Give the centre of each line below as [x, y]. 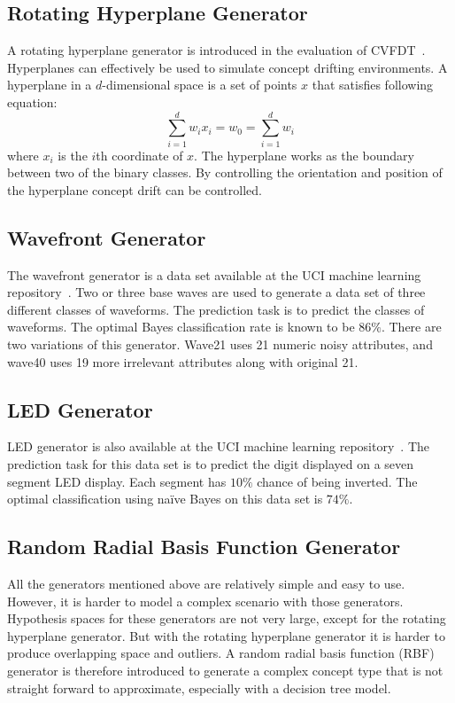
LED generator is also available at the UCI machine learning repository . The [219, 446]
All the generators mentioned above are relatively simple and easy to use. [206, 584]
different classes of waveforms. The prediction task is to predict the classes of [216, 309]
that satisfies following [373, 85]
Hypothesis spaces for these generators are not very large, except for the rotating [227, 618]
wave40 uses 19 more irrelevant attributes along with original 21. [183, 361]
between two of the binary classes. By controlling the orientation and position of [225, 172]
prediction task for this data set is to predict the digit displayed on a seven [211, 464]
